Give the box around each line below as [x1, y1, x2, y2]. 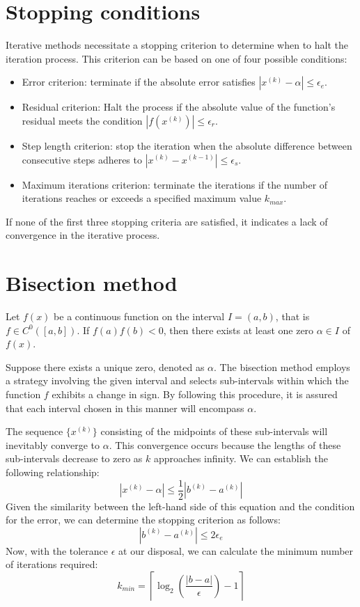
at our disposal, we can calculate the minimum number [118, 543, 354, 558]
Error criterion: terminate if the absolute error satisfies [22, 74, 256, 89]
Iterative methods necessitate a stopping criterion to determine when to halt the [6, 38, 348, 52]
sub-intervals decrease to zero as [6, 451, 143, 466]
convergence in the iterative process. [6, 228, 160, 242]
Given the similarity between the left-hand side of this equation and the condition [6, 498, 355, 513]
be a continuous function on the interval [54, 309, 225, 323]
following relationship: [6, 464, 100, 479]
